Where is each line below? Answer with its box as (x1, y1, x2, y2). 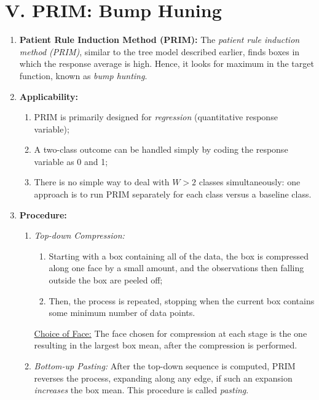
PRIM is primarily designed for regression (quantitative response (34, 110, 278, 123)
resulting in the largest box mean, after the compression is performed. (34, 339, 297, 352)
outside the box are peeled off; (49, 274, 163, 287)
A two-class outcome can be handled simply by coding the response (34, 143, 288, 156)
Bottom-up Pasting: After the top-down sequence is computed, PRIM (34, 360, 296, 372)
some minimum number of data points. (49, 306, 195, 319)
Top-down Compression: (34, 229, 125, 242)
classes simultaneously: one (199, 175, 301, 188)
